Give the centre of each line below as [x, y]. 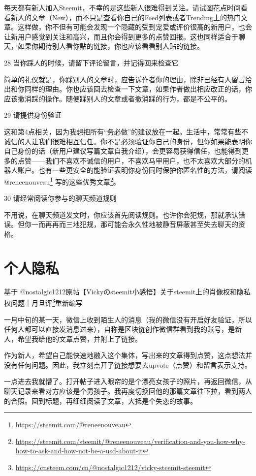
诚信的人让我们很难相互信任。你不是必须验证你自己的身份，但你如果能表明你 [128, 141]
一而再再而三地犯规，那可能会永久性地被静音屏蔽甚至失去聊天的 [135, 224]
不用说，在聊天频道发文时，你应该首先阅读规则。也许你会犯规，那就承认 [121, 214]
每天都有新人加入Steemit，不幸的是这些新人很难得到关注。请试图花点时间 [122, 7]
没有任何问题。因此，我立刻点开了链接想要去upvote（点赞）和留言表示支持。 [128, 365]
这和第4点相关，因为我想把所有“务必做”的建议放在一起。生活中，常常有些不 [126, 131]
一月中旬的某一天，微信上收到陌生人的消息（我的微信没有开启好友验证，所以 [128, 319]
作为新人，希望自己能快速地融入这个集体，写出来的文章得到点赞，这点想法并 [128, 355]
